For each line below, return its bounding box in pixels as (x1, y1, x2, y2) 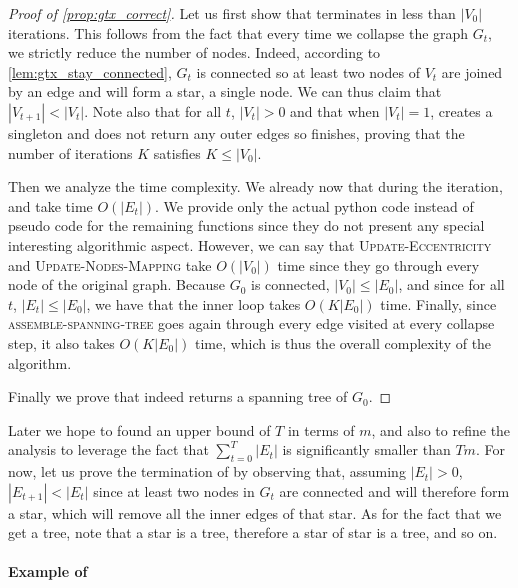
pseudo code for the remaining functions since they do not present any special (8, 215, 485, 236)
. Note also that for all (84, 100, 222, 121)
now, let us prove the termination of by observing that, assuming (8, 461, 406, 482)
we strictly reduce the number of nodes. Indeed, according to (8, 42, 381, 63)
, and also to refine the (371, 419, 511, 440)
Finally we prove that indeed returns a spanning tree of (8, 386, 348, 407)
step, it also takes (8, 332, 115, 353)
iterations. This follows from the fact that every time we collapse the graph (8, 22, 469, 43)
